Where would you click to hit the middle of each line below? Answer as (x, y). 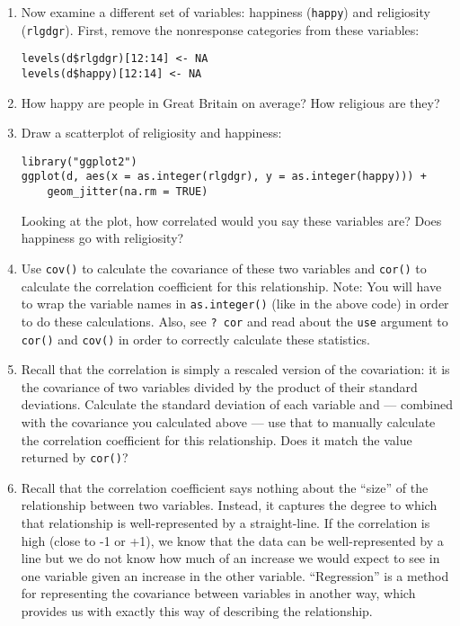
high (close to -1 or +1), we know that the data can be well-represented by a (232, 540)
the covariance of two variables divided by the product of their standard (219, 386)
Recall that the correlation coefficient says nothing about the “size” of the (225, 487)
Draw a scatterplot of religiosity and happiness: (151, 133)
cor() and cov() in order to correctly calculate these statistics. (195, 339)
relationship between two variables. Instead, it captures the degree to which (229, 505)
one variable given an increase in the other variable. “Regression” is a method (235, 575)
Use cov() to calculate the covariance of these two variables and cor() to (224, 268)
